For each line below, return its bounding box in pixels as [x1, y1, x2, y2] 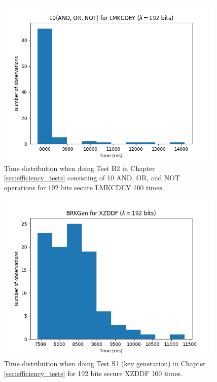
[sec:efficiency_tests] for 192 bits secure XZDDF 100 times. [4, 368, 182, 378]
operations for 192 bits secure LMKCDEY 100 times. [4, 182, 164, 192]
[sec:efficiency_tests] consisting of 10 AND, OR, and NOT [4, 172, 180, 183]
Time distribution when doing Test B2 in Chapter [4, 163, 155, 173]
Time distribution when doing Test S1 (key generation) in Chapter [4, 358, 206, 368]
